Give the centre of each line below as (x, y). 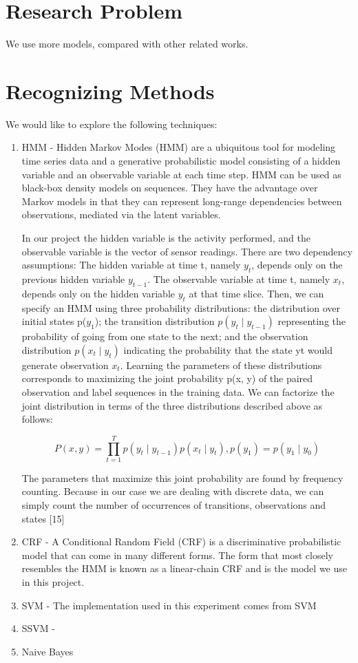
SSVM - (39, 628)
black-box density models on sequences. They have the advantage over (170, 188)
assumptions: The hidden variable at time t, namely (131, 265)
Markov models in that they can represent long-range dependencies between (182, 201)
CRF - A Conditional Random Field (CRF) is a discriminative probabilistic (181, 541)
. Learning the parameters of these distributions (221, 365)
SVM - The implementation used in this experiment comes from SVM (169, 605)
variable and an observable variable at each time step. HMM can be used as (181, 174)
